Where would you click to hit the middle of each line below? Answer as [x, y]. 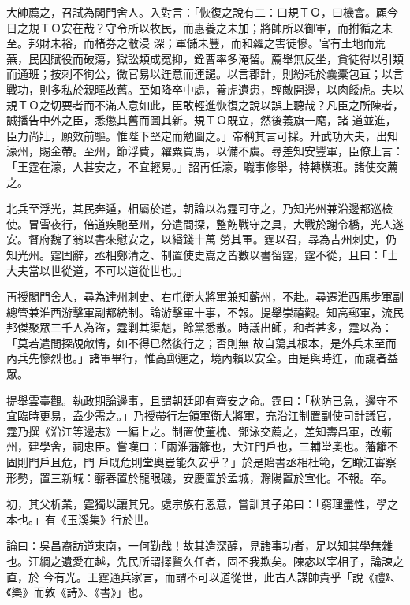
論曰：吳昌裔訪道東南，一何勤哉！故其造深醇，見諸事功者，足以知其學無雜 [199, 546]
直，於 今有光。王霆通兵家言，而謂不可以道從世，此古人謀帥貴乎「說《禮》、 [204, 576]
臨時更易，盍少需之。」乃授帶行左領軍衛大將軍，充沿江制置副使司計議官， [207, 416]
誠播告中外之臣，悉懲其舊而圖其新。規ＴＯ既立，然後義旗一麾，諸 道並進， [201, 120]
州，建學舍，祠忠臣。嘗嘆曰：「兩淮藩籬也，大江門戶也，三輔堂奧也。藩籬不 [202, 446]
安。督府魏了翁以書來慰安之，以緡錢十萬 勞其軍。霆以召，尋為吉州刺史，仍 [201, 239]
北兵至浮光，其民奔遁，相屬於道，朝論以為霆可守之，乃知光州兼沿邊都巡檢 [199, 208]
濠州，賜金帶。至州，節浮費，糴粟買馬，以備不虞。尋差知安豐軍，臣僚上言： [205, 151]
